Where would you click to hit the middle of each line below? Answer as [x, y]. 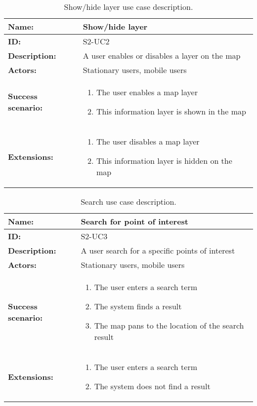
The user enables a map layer [147, 92]
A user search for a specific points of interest [158, 250]
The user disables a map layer [148, 141]
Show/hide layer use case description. [128, 7]
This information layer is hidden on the [164, 161]
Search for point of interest [134, 221]
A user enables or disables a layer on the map [162, 55]
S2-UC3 [94, 236]
